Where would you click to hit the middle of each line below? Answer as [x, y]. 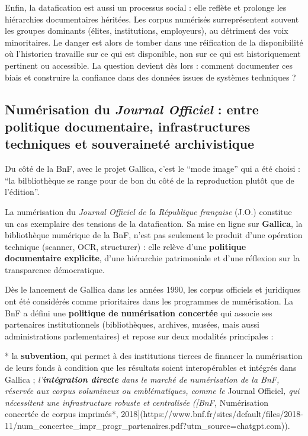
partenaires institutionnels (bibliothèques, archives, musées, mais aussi [132, 324]
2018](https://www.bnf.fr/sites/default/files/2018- [212, 414]
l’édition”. [22, 192]
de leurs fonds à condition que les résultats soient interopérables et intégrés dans [151, 368]
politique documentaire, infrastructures [128, 126]
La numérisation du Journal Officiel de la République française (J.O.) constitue [148, 211]
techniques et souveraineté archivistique [130, 144]
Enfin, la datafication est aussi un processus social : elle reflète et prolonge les [146, 7]
